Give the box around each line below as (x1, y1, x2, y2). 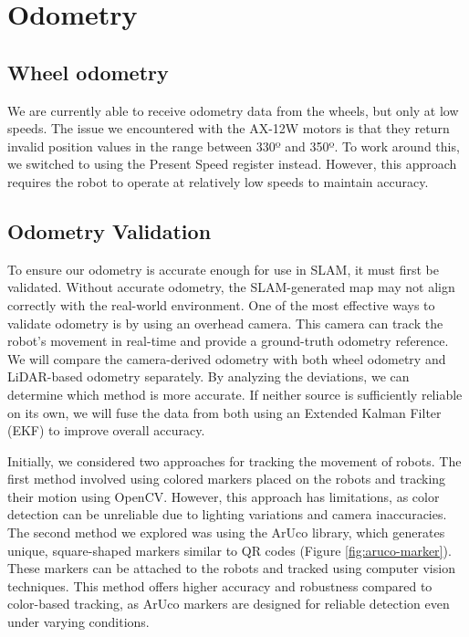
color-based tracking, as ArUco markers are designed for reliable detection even (7, 594, 450, 613)
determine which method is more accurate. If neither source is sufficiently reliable (7, 384, 463, 403)
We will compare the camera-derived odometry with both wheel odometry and (7, 349, 446, 368)
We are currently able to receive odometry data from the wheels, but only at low (7, 100, 459, 120)
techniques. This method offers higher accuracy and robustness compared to (7, 576, 433, 595)
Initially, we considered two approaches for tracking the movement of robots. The (7, 451, 462, 470)
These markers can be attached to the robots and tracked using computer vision (7, 559, 455, 578)
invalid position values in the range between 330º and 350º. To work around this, (7, 136, 460, 155)
